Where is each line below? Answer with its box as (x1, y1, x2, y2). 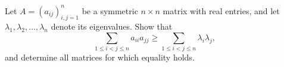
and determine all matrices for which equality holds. (5, 51, 195, 63)
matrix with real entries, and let (163, 4, 280, 17)
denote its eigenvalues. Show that (51, 20, 173, 33)
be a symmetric (82, 4, 138, 17)
